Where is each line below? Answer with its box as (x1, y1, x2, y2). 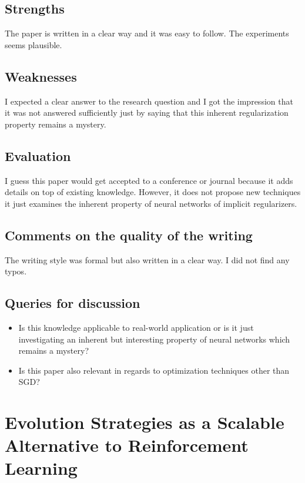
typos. (5, 265, 27, 277)
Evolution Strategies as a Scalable (5, 410, 284, 434)
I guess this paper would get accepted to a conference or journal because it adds (5, 174, 293, 186)
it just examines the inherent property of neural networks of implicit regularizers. (5, 197, 297, 209)
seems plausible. (5, 38, 62, 51)
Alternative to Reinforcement (5, 433, 249, 457)
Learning (5, 456, 78, 480)
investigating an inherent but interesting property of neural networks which (18, 333, 290, 345)
